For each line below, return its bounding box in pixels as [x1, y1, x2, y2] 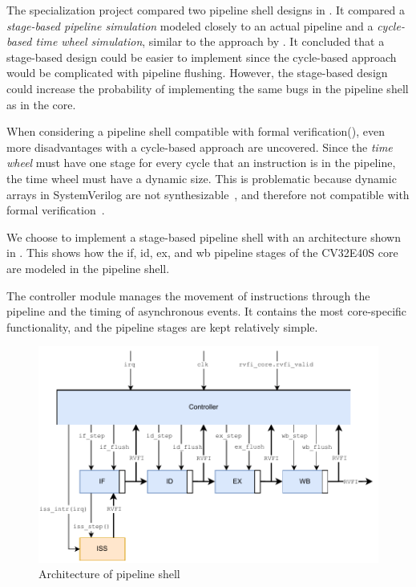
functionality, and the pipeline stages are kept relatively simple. [6, 318, 318, 335]
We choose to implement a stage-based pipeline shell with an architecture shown [6, 228, 401, 245]
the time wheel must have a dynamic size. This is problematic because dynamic [6, 169, 397, 186]
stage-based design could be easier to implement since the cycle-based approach [6, 48, 397, 65]
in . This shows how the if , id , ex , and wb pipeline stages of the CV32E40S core [6, 244, 398, 261]
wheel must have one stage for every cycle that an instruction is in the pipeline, [6, 154, 396, 171]
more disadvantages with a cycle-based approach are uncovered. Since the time [6, 138, 393, 155]
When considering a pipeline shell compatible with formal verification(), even [6, 123, 386, 140]
